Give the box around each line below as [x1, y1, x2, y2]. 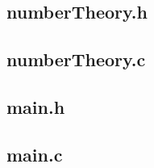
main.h [6, 94, 65, 119]
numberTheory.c [6, 47, 146, 72]
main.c [6, 141, 63, 166]
